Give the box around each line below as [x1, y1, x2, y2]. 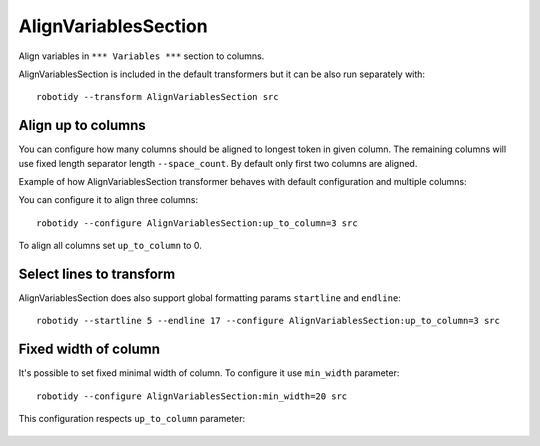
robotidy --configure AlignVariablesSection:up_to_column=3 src [36, 217, 359, 229]
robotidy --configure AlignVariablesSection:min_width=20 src [36, 390, 348, 402]
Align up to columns [18, 117, 146, 134]
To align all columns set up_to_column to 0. [18, 240, 202, 252]
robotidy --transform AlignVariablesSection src [36, 91, 279, 103]
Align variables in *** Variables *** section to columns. [18, 50, 265, 62]
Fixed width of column [18, 341, 160, 358]
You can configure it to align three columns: [18, 194, 199, 206]
